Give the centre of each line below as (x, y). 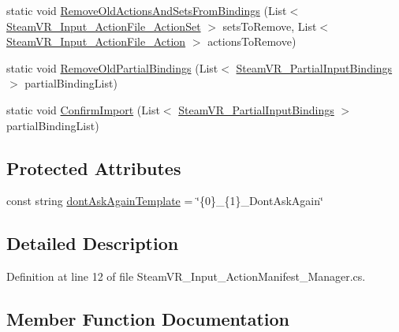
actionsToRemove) (252, 41)
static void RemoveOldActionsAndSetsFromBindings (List (147, 10)
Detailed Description (93, 243)
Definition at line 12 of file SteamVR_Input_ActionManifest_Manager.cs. (186, 276)
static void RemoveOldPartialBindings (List (112, 67)
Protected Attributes (94, 168)
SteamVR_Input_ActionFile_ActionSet (104, 26)
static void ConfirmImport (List (83, 109)
